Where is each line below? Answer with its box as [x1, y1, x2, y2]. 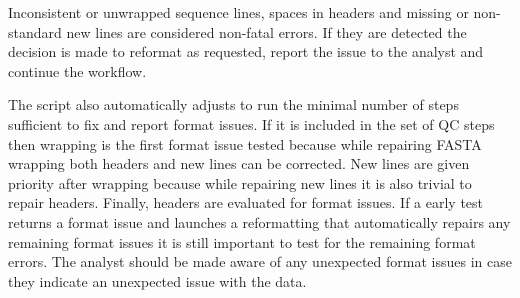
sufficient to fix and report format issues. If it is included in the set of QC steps [8, 113, 495, 134]
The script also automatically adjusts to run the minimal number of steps [8, 94, 459, 115]
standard [8, 21, 62, 42]
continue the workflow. [8, 60, 147, 81]
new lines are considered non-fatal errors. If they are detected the [66, 21, 467, 42]
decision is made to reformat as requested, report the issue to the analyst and [8, 41, 484, 62]
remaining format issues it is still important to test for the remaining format [8, 231, 476, 252]
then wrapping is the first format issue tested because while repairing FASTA [8, 133, 482, 154]
